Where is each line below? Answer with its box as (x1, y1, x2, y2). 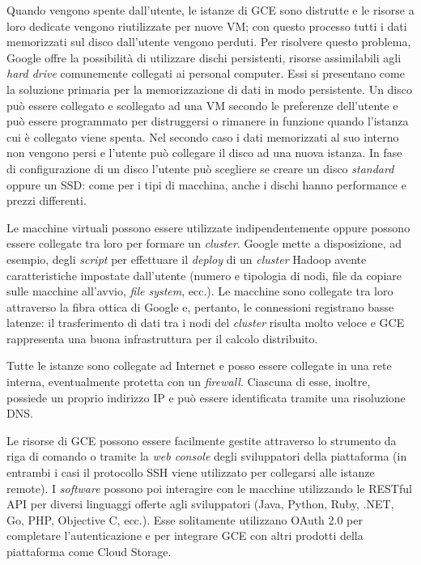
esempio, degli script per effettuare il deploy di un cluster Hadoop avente (6, 250, 367, 267)
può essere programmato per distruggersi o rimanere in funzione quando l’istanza (6, 113, 409, 130)
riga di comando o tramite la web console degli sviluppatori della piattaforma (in (6, 448, 407, 465)
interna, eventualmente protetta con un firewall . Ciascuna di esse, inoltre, (6, 373, 371, 390)
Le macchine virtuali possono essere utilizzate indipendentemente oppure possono (6, 219, 410, 236)
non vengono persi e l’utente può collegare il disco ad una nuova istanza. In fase (6, 144, 402, 161)
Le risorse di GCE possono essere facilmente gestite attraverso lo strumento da (6, 431, 397, 448)
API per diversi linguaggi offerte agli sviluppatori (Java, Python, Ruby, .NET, (6, 495, 394, 512)
